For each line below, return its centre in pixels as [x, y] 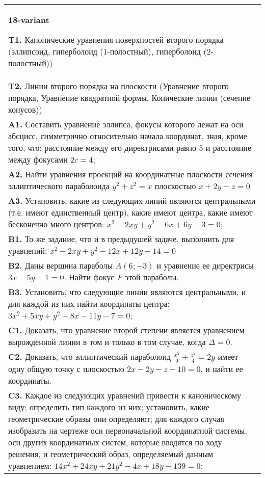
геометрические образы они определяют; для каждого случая [116, 418]
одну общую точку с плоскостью [66, 368]
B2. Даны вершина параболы [61, 265]
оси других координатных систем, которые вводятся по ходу [115, 442]
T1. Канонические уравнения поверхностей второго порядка [116, 39]
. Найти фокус [89, 277]
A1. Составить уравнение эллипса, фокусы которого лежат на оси [126, 124]
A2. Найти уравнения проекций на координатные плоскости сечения [130, 174]
